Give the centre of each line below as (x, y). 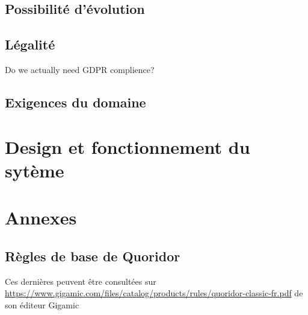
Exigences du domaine (75, 102)
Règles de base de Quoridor (93, 256)
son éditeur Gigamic (42, 304)
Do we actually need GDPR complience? (80, 69)
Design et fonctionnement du (128, 146)
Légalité (30, 44)
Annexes (41, 218)
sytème (35, 170)
